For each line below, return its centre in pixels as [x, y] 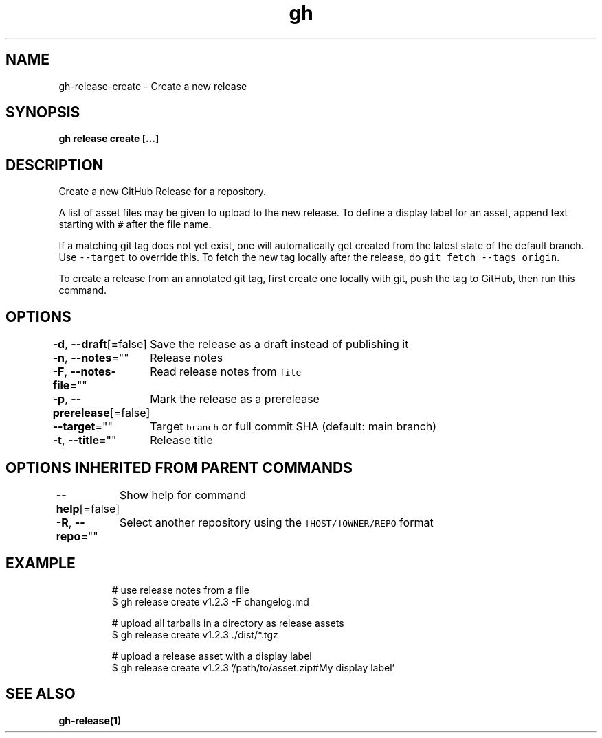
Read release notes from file [226, 372]
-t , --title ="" [85, 440]
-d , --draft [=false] [100, 344]
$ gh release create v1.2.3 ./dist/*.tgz [195, 634]
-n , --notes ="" [91, 358]
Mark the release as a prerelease [235, 399]
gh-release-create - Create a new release [153, 86]
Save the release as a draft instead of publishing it [279, 344]
